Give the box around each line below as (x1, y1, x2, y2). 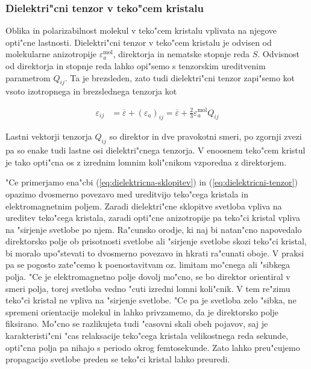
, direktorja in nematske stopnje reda (113, 48, 250, 60)
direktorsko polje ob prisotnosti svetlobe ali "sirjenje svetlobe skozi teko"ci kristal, (5, 235, 307, 247)
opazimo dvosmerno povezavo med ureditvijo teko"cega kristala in (5, 187, 248, 200)
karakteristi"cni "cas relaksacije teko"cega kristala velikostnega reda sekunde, (5, 329, 288, 342)
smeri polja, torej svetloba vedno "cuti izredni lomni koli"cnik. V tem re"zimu (5, 282, 291, 294)
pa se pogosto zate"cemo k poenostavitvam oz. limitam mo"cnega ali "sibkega (5, 258, 291, 271)
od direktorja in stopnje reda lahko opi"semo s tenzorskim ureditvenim (5, 60, 266, 72)
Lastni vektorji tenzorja (5, 130, 92, 143)
